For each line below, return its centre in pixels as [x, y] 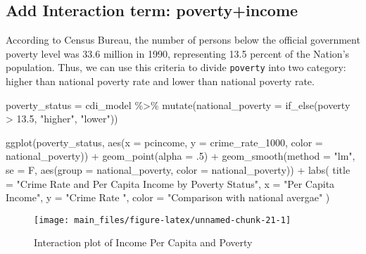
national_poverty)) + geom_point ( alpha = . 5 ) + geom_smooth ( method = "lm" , [181, 156]
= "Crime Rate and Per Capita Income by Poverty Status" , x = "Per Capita [170, 183]
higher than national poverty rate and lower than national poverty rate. [160, 81]
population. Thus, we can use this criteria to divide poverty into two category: [176, 67]
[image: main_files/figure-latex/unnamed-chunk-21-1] [163, 220]
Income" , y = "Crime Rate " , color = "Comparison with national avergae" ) [168, 197]
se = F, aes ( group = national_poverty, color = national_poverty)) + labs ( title [178, 170]
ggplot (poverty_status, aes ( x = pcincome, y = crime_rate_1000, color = [164, 142]
